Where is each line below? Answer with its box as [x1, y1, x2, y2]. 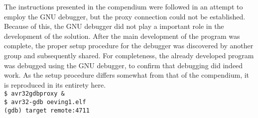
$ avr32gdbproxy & [4, 90, 65, 98]
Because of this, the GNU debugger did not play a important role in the [4, 21, 224, 31]
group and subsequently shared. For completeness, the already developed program [4, 50, 254, 60]
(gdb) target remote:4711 [4, 107, 90, 114]
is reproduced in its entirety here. [4, 79, 106, 90]
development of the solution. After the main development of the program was [4, 30, 240, 41]
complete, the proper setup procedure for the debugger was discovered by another [4, 40, 254, 51]
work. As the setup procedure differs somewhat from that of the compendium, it [4, 70, 250, 80]
